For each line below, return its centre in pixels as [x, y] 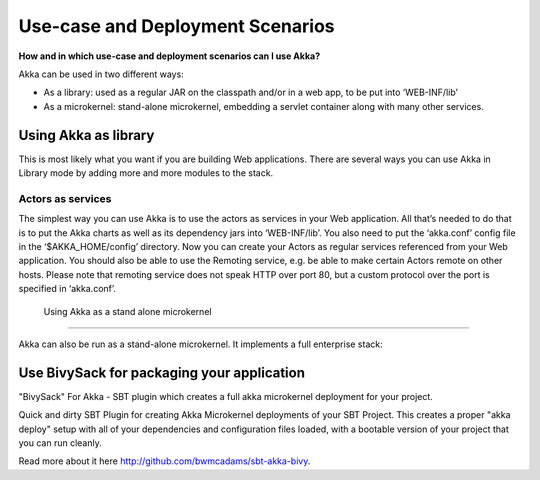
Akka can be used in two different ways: [101, 74]
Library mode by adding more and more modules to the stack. [146, 173]
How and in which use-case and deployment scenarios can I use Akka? [169, 56]
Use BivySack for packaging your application [161, 372]
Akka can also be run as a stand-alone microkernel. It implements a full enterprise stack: [201, 344]
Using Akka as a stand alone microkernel [127, 311]
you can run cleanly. [60, 442]
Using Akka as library [86, 135]
